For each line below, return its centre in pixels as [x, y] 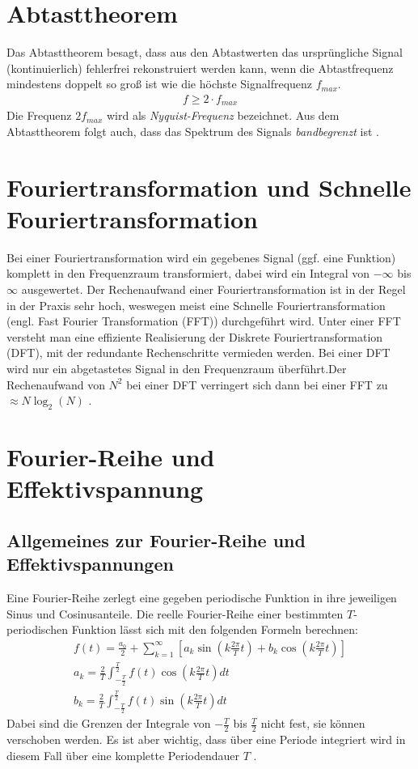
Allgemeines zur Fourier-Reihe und [156, 540]
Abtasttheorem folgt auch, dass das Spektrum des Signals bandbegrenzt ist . [193, 131]
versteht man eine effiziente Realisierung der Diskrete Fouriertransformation [195, 336]
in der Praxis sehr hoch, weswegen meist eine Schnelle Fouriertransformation [196, 305]
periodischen [37, 629]
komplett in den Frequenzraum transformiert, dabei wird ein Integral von [188, 273]
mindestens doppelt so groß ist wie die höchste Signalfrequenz [160, 84]
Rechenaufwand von [56, 384]
